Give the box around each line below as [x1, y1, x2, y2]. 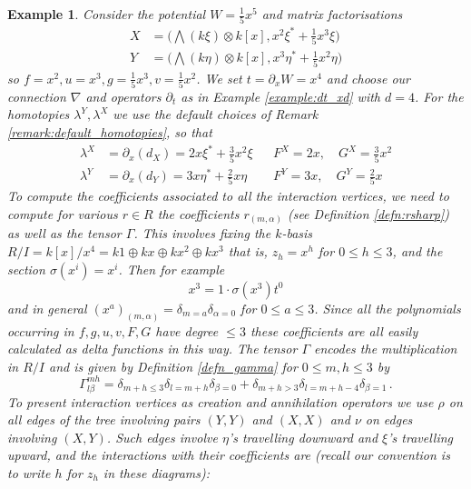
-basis [281, 224, 313, 243]
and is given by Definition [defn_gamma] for [49, 356, 298, 375]
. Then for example [118, 259, 225, 278]
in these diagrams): [103, 463, 211, 482]
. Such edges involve [106, 427, 218, 446]
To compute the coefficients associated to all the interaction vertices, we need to [7, 186, 449, 205]
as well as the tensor [7, 224, 122, 243]
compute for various [7, 204, 118, 223]
